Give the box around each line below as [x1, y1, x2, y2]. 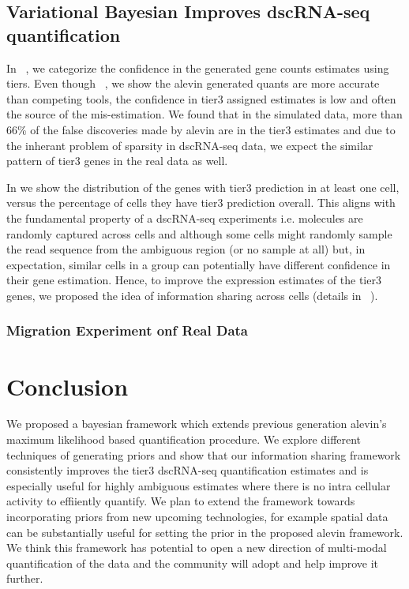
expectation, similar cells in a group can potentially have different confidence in [6, 256, 391, 272]
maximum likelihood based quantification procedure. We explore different [6, 431, 362, 448]
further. [6, 570, 43, 587]
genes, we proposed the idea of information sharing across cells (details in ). [6, 287, 378, 303]
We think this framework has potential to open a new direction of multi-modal [6, 539, 387, 556]
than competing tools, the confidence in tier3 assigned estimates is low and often [6, 90, 396, 107]
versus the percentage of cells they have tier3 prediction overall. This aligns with [6, 194, 396, 211]
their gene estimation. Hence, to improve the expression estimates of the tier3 [6, 272, 381, 288]
